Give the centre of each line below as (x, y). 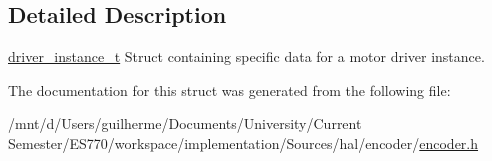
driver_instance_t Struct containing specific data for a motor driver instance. (246, 56)
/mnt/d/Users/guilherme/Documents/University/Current (185, 123)
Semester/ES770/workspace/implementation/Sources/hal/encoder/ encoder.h (243, 142)
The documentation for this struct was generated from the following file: (229, 89)
